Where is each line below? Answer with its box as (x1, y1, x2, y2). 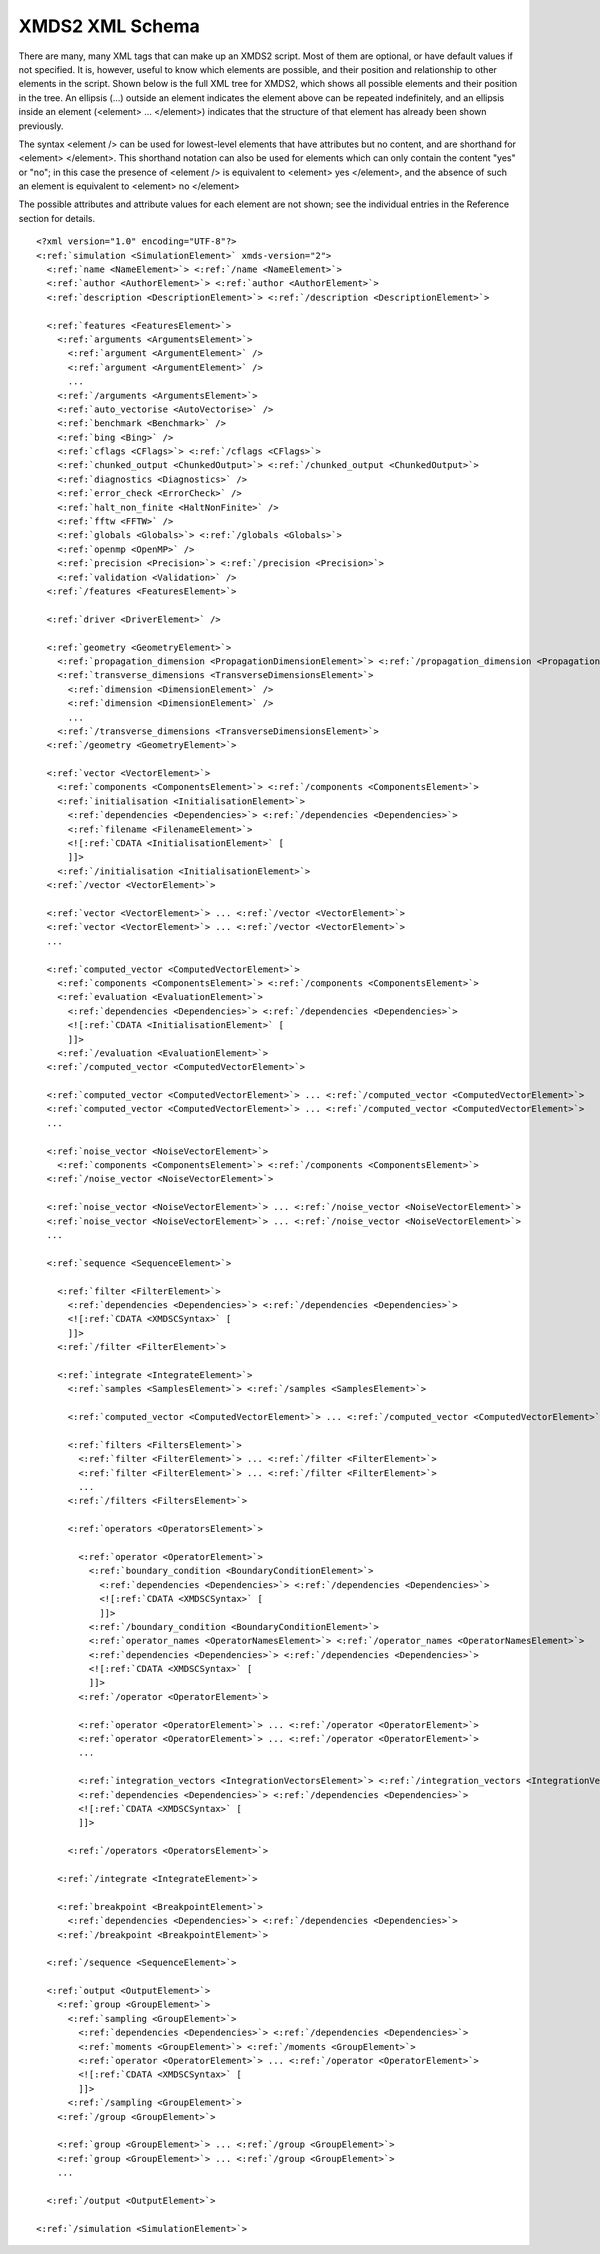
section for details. (18, 212, 95, 224)
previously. (18, 120, 64, 132)
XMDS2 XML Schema (18, 15, 200, 37)
